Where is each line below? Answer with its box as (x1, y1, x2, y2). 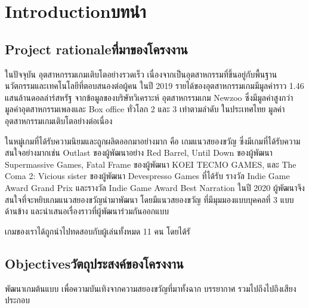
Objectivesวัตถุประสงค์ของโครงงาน (5, 254, 184, 272)
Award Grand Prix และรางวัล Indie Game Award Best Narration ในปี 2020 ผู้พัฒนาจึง (5, 181, 305, 193)
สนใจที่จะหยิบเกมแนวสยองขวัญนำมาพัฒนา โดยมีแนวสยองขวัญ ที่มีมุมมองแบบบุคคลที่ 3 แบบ (5, 193, 294, 205)
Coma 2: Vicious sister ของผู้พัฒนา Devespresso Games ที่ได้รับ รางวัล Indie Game (5, 170, 290, 182)
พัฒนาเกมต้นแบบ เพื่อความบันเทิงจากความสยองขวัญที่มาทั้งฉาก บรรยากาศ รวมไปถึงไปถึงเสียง (5, 282, 296, 294)
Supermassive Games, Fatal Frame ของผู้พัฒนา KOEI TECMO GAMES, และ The (5, 158, 296, 170)
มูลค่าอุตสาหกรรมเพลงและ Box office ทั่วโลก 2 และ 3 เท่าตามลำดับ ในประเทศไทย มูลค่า (5, 103, 285, 115)
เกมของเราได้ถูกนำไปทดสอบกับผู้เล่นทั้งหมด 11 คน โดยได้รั (5, 224, 190, 237)
